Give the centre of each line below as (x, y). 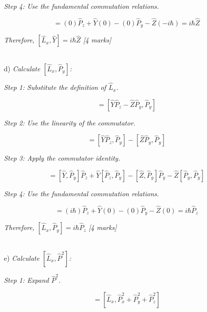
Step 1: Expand (27, 280)
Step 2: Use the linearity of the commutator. (70, 122)
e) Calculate (22, 258)
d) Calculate (22, 68)
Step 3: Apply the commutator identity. (62, 158)
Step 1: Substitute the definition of (55, 87)
